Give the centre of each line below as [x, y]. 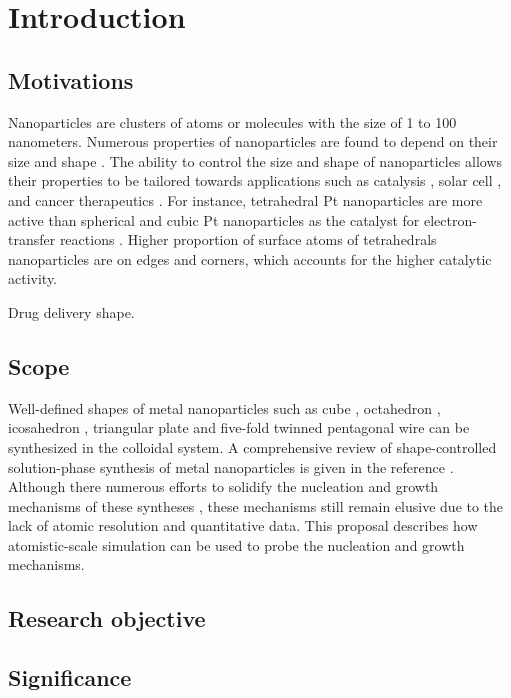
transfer [32, 239]
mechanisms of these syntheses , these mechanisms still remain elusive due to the [256, 505]
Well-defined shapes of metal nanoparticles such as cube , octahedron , [224, 407]
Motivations [71, 79]
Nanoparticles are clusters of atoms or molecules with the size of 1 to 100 [232, 121]
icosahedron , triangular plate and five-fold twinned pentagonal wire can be [239, 427]
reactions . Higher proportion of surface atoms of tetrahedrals [248, 239]
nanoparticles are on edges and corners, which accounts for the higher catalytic [250, 258]
